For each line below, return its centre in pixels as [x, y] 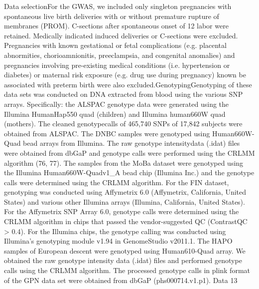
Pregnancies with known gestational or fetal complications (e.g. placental [115, 45]
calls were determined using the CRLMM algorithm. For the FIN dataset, [117, 182]
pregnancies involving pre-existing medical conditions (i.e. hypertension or [117, 65]
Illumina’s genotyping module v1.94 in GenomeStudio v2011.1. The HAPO [118, 241]
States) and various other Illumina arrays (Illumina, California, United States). [125, 201]
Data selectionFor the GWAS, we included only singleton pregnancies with [118, 6]
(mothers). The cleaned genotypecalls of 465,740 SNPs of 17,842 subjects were [123, 124]
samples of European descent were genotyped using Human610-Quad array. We [125, 250]
